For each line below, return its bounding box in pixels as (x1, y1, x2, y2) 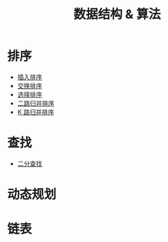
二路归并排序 (17, 99, 54, 107)
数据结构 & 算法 (72, 6, 162, 22)
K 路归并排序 (17, 108, 54, 116)
